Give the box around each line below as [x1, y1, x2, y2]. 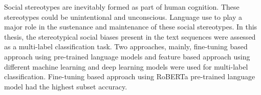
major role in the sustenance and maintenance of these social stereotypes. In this [4, 21, 257, 32]
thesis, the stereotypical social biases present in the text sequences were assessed [4, 31, 256, 42]
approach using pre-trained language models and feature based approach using [4, 51, 250, 61]
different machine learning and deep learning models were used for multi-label [4, 61, 248, 72]
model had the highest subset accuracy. [4, 81, 127, 91]
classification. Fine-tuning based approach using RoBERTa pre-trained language [4, 71, 255, 82]
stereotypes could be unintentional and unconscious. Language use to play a [4, 11, 242, 22]
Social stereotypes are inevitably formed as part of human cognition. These [4, 2, 240, 12]
